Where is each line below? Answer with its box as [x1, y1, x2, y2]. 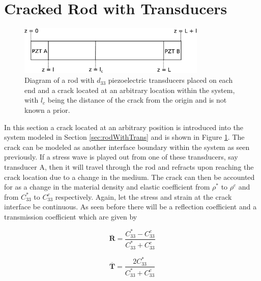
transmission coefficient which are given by [4, 211, 137, 222]
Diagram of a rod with [24, 75, 95, 85]
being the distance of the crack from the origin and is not [47, 95, 227, 105]
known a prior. [24, 104, 70, 115]
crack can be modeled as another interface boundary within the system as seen [4, 141, 250, 152]
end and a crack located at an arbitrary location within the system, [24, 84, 235, 95]
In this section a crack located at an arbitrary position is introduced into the [4, 121, 243, 132]
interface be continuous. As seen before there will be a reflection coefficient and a [4, 201, 257, 212]
